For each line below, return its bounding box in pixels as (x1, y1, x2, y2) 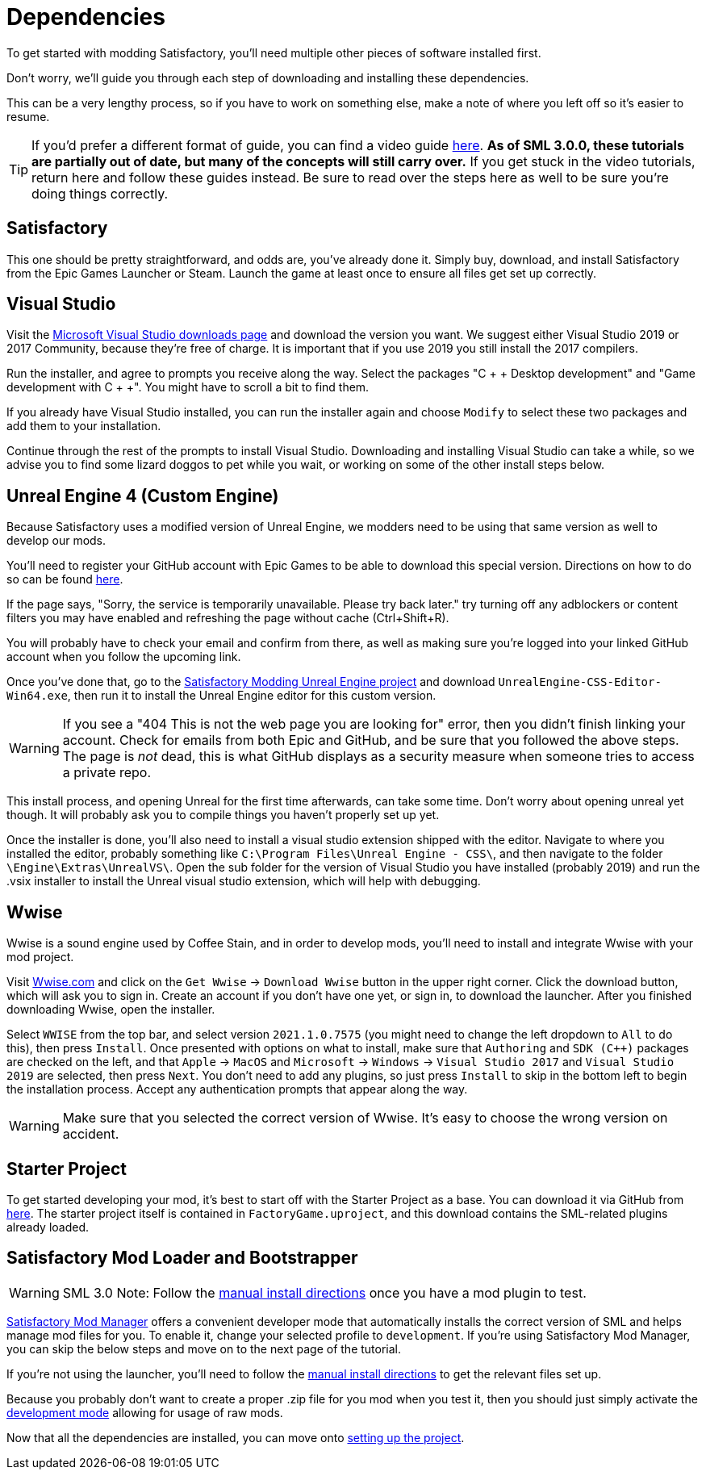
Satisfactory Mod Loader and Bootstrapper (6, 1248, 358, 1269)
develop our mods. (6, 533, 107, 548)
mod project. (6, 950, 74, 964)
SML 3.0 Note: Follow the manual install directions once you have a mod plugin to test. (62, 1284, 587, 1301)
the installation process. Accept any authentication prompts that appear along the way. (6, 1082, 468, 1097)
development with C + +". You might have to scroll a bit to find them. (6, 380, 370, 395)
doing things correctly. (31, 185, 169, 202)
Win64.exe (6, 689, 68, 703)
